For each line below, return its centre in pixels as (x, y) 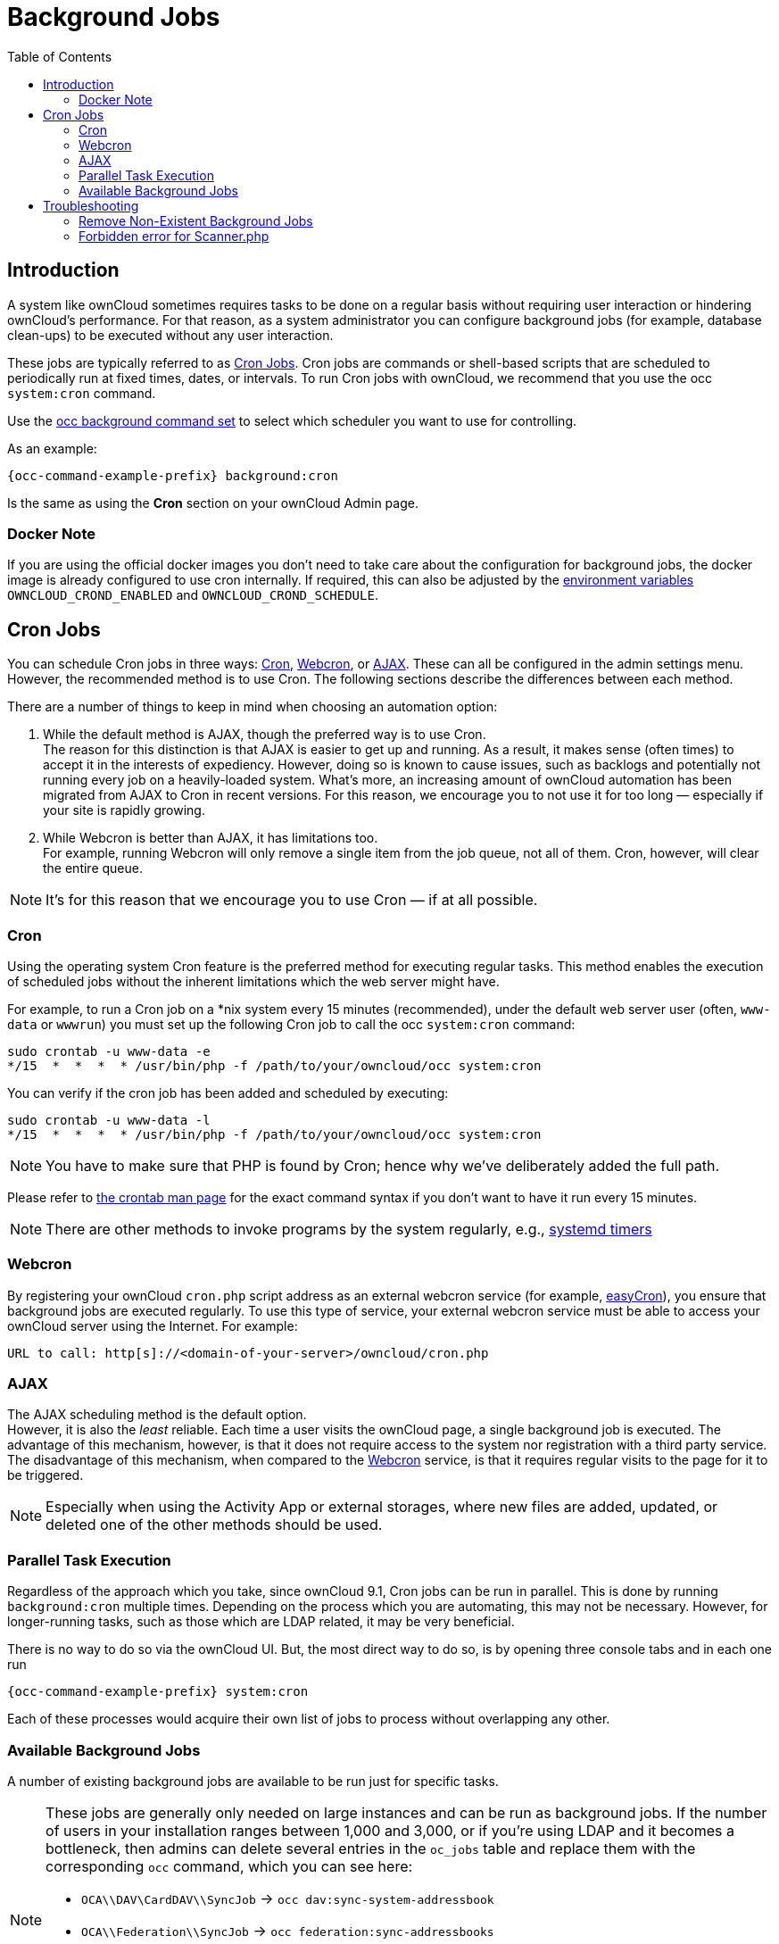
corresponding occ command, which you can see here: (229, 1866)
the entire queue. (93, 868)
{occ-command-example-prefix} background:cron (173, 475)
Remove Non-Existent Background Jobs (196, 220)
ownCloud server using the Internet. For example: (153, 1325)
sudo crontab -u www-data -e (109, 1051)
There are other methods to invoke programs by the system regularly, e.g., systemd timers (349, 1229)
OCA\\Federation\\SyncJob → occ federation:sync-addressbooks (288, 1930)
